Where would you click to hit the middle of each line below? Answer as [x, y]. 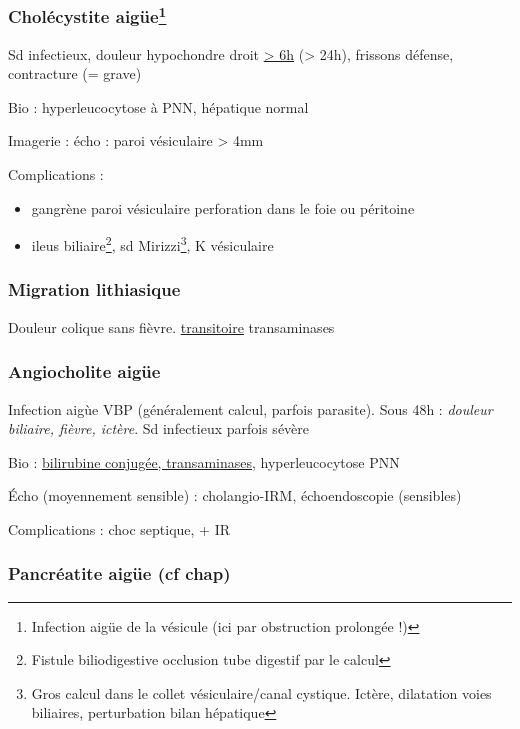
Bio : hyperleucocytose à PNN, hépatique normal [158, 106]
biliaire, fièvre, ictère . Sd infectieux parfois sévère [159, 428]
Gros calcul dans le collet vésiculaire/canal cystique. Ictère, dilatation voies [261, 692]
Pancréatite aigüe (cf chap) [119, 573]
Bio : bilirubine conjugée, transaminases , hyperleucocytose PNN [204, 461]
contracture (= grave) [75, 73]
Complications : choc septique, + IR [119, 528]
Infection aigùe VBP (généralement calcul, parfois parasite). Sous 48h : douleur [250, 408]
